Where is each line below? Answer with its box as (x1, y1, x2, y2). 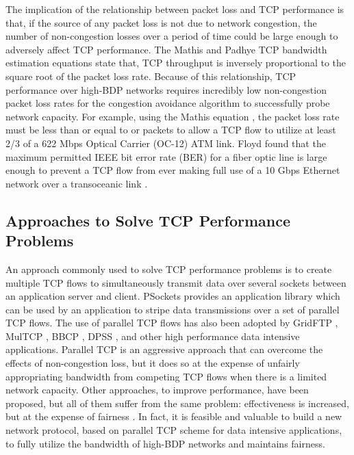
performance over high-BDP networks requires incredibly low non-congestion (5, 82, 327, 96)
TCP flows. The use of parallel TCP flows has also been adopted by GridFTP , (5, 315, 338, 330)
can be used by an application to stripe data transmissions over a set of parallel (5, 302, 340, 316)
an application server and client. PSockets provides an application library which (5, 289, 340, 303)
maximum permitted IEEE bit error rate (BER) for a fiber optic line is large (5, 149, 327, 164)
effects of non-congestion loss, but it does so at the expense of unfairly (5, 356, 300, 370)
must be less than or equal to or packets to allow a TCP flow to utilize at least (5, 122, 336, 137)
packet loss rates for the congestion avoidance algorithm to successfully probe (5, 96, 330, 110)
